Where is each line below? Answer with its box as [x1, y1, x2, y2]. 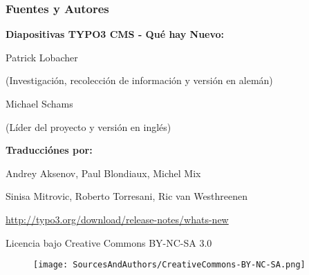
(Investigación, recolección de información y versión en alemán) [6, 73, 273, 88]
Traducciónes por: [6, 143, 93, 157]
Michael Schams [6, 96, 73, 110]
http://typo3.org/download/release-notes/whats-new [6, 212, 229, 226]
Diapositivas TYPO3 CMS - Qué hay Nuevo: [6, 27, 225, 41]
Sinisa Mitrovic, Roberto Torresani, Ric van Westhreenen [6, 189, 248, 203]
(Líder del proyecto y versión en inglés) [6, 119, 171, 134]
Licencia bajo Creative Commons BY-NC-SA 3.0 [6, 235, 212, 249]
